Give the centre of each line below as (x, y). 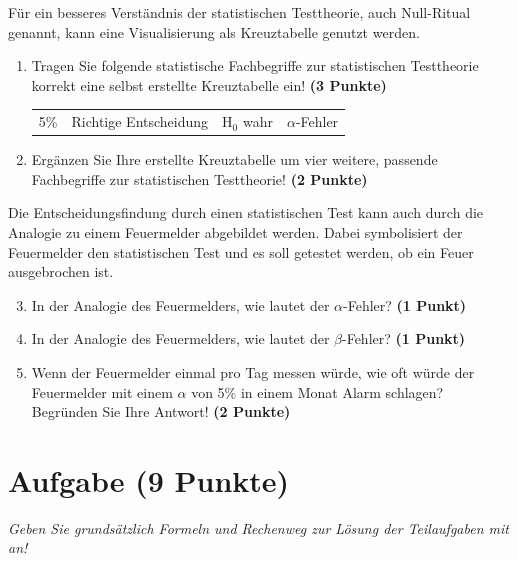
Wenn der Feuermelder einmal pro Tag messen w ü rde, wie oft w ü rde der (253, 371)
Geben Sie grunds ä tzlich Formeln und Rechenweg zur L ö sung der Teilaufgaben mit (258, 527)
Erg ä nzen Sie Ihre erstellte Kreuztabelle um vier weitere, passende (234, 159)
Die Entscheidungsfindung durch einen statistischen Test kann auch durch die (246, 212)
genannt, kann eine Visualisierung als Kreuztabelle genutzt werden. (214, 31)
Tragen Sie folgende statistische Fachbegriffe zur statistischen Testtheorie (255, 65)
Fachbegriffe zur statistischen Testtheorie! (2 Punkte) (199, 178)
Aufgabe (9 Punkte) (149, 479)
